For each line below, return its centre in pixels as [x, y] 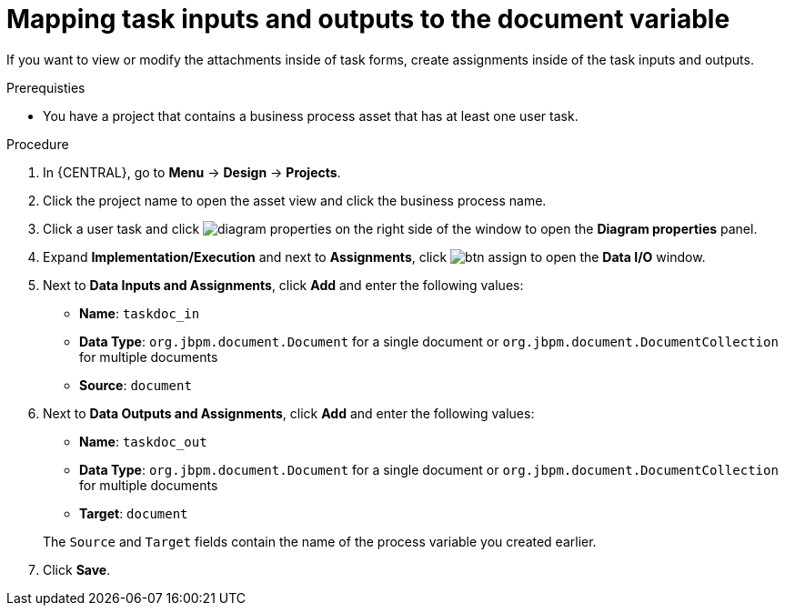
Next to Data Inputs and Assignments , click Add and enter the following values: [283, 285]
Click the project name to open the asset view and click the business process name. [295, 200]
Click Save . [77, 569]
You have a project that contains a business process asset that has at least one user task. [311, 116]
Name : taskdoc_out [143, 441]
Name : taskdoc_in [140, 313]
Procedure [38, 144]
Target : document [134, 513]
